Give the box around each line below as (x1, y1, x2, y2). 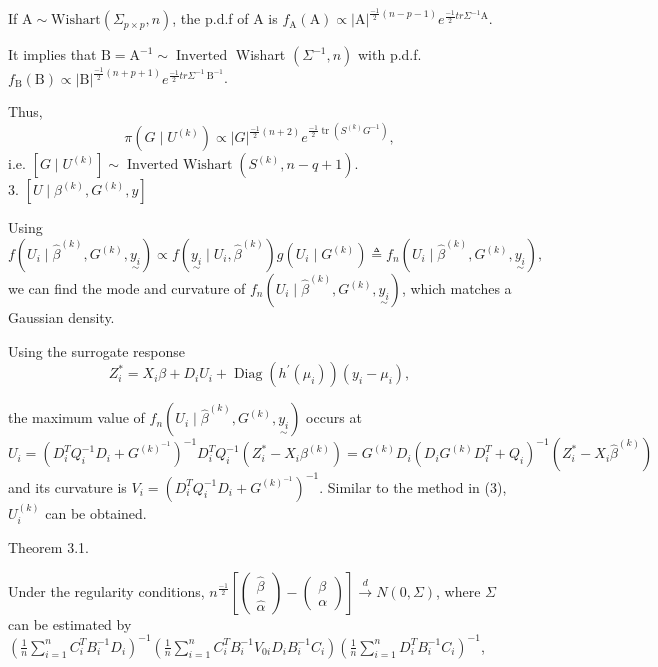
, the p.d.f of (172, 8, 249, 29)
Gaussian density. (8, 307, 115, 327)
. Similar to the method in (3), (319, 476, 507, 497)
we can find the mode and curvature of (8, 278, 246, 298)
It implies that (8, 44, 97, 65)
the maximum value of (8, 407, 145, 428)
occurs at (306, 407, 362, 428)
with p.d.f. (357, 44, 422, 65)
